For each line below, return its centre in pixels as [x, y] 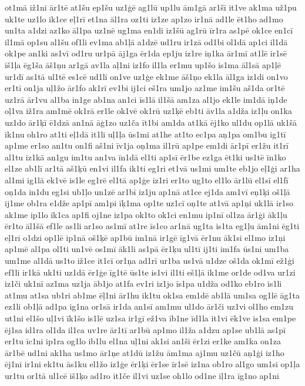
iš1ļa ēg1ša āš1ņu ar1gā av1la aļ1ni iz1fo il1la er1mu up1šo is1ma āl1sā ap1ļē [143, 64]
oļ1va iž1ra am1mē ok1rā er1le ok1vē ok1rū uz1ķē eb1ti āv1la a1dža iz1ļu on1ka [148, 111]
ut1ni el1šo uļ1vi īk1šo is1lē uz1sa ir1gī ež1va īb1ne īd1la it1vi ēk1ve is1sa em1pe [150, 318]
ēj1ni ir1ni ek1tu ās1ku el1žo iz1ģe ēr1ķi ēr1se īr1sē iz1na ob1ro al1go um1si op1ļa [152, 364]
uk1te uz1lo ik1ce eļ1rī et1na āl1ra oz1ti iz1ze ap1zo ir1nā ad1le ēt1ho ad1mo [144, 19]
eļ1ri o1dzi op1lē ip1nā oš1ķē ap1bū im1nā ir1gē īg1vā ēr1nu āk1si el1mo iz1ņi [145, 237]
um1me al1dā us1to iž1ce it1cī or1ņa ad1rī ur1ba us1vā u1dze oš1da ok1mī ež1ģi [150, 261]
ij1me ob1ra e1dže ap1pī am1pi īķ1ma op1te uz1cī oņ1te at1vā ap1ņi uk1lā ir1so [149, 203]
